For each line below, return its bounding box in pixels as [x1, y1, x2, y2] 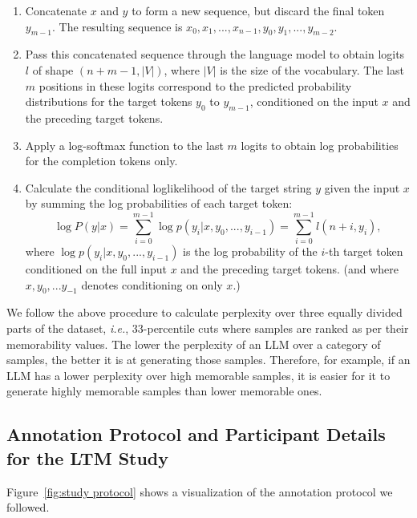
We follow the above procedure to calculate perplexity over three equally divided [6, 304, 403, 321]
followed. [6, 499, 50, 516]
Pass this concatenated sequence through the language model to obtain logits [25, 46, 405, 63]
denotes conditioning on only [81, 276, 223, 293]
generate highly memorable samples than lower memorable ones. [6, 382, 322, 399]
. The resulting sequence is [52, 18, 183, 34]
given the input [324, 179, 400, 196]
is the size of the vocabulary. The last [220, 61, 404, 78]
